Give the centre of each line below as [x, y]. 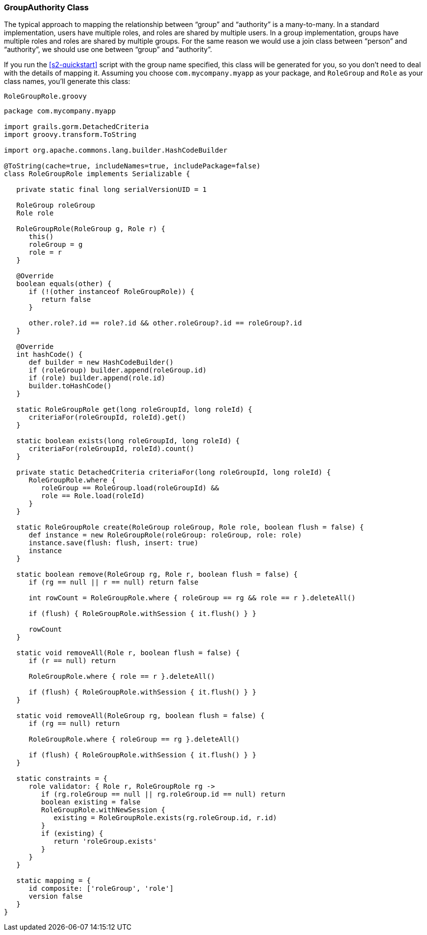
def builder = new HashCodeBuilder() [101, 362]
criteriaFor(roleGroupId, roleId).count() [111, 449]
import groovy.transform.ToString [70, 135]
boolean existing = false [91, 802]
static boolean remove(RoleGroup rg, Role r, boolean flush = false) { [157, 574]
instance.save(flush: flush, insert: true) [114, 543]
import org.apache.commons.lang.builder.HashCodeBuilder [116, 150]
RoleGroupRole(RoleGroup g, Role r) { [91, 229]
